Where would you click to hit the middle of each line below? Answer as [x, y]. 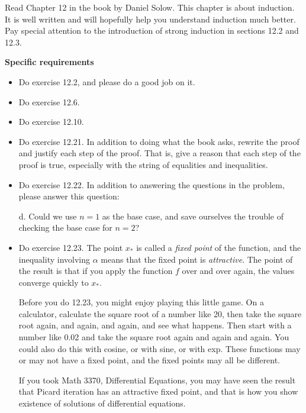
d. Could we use [48, 216]
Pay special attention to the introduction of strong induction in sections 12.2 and [152, 30]
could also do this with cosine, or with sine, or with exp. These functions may [160, 348]
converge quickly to [54, 282]
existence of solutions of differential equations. [102, 403]
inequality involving [54, 259]
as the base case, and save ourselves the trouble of [193, 216]
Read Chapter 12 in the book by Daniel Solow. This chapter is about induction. [150, 7]
